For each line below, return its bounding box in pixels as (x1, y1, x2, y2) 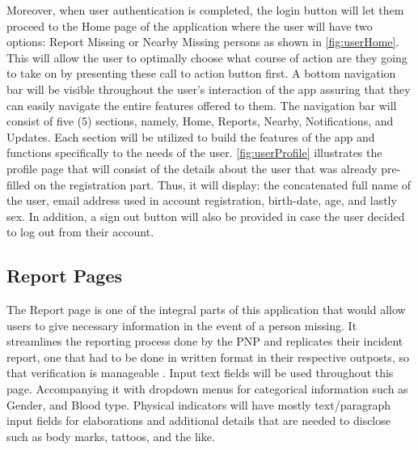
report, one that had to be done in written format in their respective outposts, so (6, 348, 409, 365)
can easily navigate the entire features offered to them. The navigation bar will (6, 96, 397, 113)
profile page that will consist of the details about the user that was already (6, 159, 378, 176)
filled (6, 176, 31, 193)
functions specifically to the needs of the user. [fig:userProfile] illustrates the (6, 144, 382, 161)
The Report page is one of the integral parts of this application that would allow (6, 301, 406, 318)
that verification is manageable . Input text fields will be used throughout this (6, 364, 394, 381)
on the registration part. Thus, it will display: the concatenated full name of (34, 176, 412, 193)
